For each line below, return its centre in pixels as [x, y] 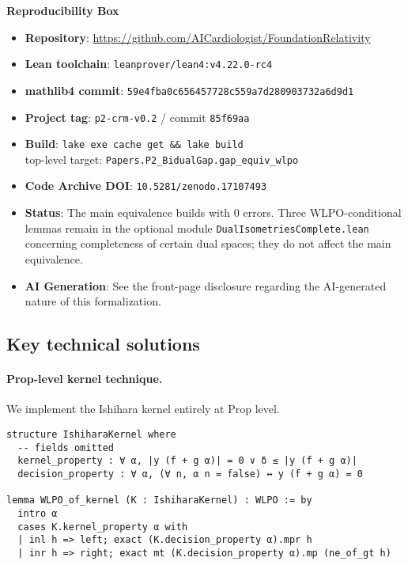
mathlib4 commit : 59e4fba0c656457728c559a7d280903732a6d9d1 [189, 90]
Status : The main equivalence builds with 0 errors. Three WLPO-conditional [213, 212]
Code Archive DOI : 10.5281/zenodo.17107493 [146, 186]
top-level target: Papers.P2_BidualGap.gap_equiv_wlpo [162, 159]
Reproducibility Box [63, 10]
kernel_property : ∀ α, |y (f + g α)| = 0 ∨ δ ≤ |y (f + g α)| [187, 461]
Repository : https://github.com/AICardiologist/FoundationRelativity [198, 37]
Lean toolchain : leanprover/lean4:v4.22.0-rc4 [149, 64]
